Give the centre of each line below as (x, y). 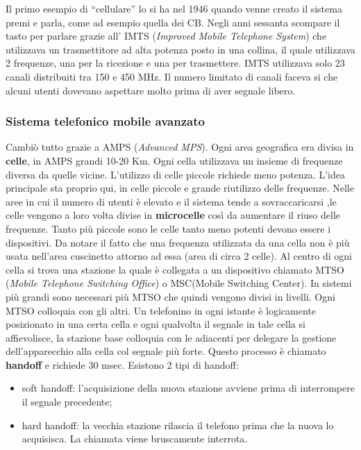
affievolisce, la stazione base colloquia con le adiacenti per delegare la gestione (171, 337)
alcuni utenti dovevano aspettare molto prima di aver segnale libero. (151, 90)
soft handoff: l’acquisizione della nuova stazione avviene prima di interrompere (188, 388)
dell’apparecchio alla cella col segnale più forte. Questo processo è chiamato (166, 351)
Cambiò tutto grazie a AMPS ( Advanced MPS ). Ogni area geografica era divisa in (180, 147)
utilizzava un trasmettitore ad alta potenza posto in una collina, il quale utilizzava (180, 49)
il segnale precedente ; (67, 402)
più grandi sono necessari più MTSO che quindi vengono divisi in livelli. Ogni (170, 296)
